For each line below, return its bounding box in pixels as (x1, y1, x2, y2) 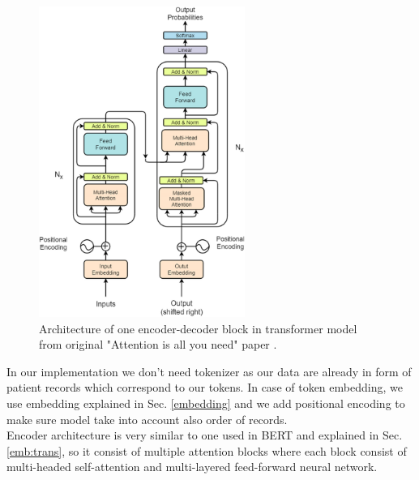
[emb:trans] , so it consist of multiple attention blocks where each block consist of (6, 442, 407, 459)
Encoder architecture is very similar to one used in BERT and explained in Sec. (6, 426, 403, 444)
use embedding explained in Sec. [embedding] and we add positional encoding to (6, 395, 405, 412)
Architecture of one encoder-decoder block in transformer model (39, 319, 357, 336)
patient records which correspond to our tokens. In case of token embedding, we (6, 379, 403, 396)
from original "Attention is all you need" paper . (39, 336, 277, 353)
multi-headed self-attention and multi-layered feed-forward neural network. (6, 458, 378, 475)
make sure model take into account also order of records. (6, 410, 288, 427)
